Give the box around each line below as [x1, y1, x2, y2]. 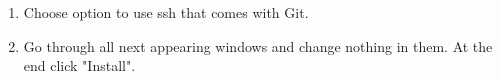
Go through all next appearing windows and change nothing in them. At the [23, 35, 493, 56]
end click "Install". [23, 55, 136, 76]
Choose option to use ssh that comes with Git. [23, 2, 309, 22]
